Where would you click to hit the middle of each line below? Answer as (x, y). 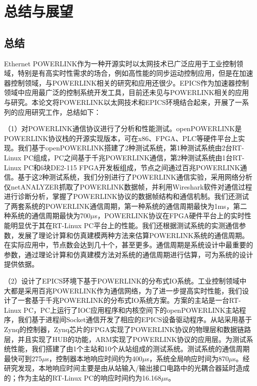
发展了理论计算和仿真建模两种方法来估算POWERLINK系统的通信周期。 (133, 235)
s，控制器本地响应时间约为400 (94, 358)
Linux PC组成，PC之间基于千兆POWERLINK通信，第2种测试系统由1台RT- (124, 157)
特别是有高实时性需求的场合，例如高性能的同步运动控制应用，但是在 (128, 73)
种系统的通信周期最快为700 (47, 216)
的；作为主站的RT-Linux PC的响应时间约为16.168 (83, 377)
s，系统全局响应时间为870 (188, 358)
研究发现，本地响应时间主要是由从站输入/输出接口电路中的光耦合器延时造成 (127, 368)
